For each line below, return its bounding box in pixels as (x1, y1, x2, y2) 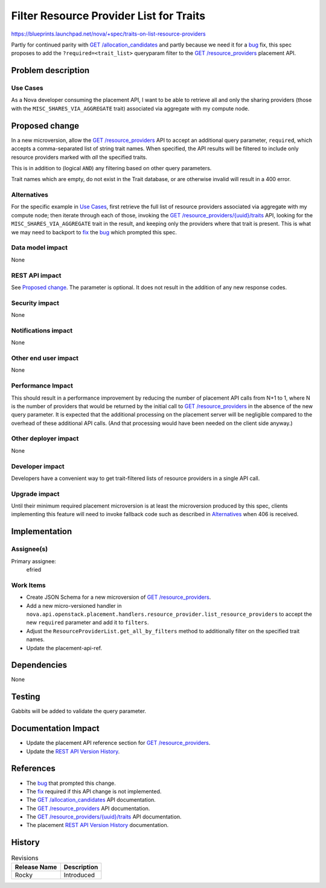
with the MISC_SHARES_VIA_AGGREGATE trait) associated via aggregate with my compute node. (11, 104, 250, 112)
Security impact (11, 299, 60, 307)
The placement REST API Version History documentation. (26, 822, 169, 829)
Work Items (11, 581, 46, 589)
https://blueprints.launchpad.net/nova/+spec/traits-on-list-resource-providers (11, 30, 206, 37)
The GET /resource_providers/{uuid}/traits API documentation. (26, 813, 182, 820)
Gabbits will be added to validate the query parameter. (11, 708, 147, 715)
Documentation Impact (11, 723, 100, 733)
